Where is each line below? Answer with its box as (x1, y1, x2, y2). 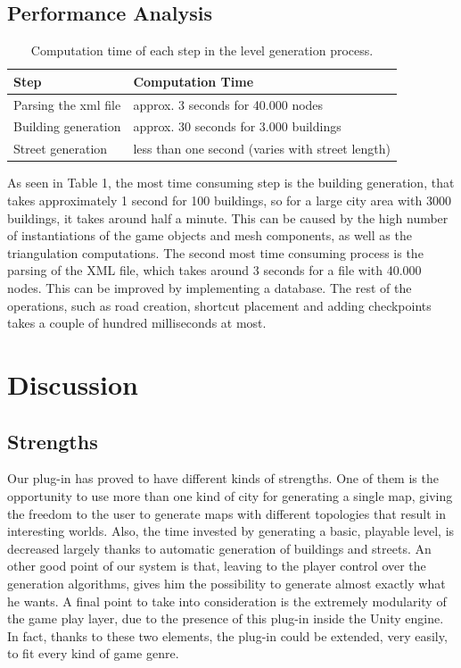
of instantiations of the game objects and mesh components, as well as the (7, 226, 412, 245)
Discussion (7, 365, 138, 402)
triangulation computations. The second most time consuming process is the (7, 243, 424, 262)
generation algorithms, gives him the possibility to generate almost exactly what (7, 573, 446, 592)
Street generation (13, 139, 108, 158)
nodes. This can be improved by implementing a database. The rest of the (7, 278, 412, 296)
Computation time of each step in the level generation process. (30, 41, 374, 60)
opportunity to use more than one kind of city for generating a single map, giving (7, 486, 453, 505)
